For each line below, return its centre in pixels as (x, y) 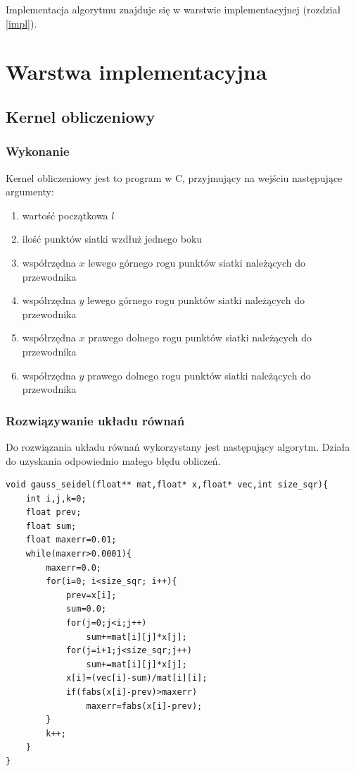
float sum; (51, 526)
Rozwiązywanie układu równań (95, 420)
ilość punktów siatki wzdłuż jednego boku (112, 239)
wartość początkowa (65, 215)
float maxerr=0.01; (71, 540)
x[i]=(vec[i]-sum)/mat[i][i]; (136, 678)
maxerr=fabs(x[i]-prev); (144, 706)
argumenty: (30, 192)
